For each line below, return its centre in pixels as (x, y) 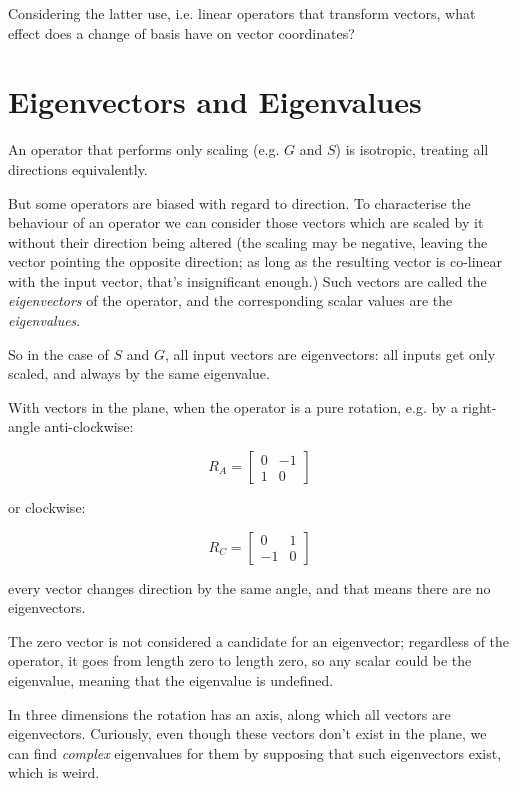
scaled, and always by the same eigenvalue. (139, 373)
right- (479, 406)
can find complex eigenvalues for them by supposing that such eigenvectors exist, (255, 752)
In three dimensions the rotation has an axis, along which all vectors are (229, 713)
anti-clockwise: (89, 426)
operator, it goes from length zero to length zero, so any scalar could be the (240, 660)
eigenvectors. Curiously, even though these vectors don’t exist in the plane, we (247, 733)
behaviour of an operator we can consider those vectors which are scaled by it (246, 222)
